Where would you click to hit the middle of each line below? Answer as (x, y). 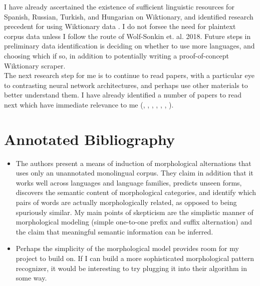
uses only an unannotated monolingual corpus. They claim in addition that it (135, 173)
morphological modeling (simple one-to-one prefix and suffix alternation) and (134, 222)
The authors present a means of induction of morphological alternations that (134, 163)
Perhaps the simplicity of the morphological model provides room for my (127, 248)
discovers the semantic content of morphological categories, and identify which (136, 192)
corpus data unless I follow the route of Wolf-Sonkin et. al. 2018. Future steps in (127, 36)
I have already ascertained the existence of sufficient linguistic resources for (119, 6)
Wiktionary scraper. (35, 65)
